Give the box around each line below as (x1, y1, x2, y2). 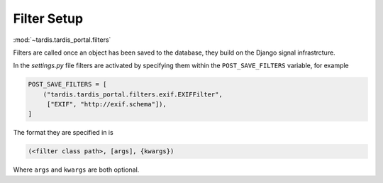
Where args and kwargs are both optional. (13, 165, 140, 174)
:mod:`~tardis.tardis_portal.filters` (13, 35, 111, 44)
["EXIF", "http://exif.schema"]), (46, 100, 167, 109)
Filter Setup (13, 11, 84, 26)
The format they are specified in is (13, 128, 113, 137)
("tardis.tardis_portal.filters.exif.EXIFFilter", (43, 90, 223, 99)
